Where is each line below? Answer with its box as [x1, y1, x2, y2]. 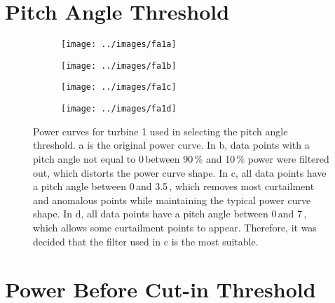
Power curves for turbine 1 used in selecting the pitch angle [33, 123, 288, 138]
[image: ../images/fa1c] [61, 82, 177, 93]
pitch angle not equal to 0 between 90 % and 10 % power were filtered [33, 151, 329, 166]
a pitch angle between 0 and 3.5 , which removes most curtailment [33, 179, 315, 194]
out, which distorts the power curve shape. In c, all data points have [33, 165, 327, 180]
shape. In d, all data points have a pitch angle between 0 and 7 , [33, 206, 307, 221]
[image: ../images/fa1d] [61, 104, 177, 114]
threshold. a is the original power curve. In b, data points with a [33, 137, 310, 152]
